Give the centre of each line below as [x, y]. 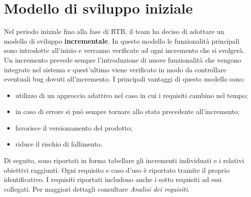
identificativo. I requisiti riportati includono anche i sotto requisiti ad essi [113, 179]
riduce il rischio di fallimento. [59, 144]
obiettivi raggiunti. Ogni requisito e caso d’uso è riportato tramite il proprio [117, 170]
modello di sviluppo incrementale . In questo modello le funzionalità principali [122, 41]
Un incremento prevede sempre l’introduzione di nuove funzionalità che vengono [123, 59]
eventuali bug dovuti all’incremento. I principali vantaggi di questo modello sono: [124, 79]
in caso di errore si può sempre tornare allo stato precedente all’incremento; [127, 111]
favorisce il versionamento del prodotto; [74, 127]
